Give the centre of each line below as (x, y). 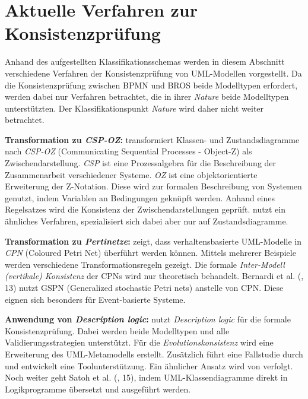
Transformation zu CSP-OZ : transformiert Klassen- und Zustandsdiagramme (152, 139)
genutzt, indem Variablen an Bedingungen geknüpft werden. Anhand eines (140, 197)
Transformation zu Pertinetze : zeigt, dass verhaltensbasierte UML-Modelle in (153, 241)
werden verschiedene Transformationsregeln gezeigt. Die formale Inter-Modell (145, 264)
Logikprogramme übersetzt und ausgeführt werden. (98, 389)
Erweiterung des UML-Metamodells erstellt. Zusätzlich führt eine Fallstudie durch (154, 354)
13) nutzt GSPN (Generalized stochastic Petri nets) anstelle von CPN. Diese (144, 287)
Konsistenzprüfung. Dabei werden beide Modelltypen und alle (117, 330)
